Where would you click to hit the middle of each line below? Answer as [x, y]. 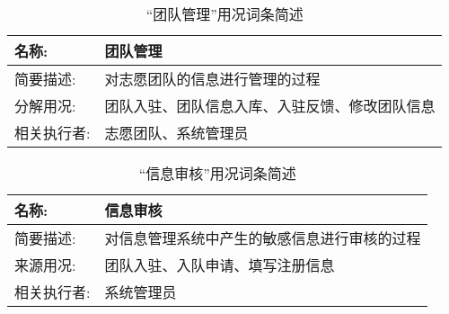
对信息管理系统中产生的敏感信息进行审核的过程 [263, 238]
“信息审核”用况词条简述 [217, 173]
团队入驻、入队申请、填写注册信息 [220, 265]
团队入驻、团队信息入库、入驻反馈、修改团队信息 [270, 106]
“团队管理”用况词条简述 [224, 14]
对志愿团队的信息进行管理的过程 [212, 79]
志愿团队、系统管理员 [176, 133]
